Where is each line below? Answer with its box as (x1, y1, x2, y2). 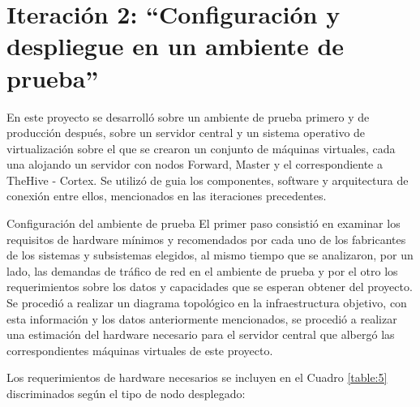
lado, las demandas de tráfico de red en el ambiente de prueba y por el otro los (6, 262, 398, 279)
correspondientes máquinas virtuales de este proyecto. (6, 341, 273, 358)
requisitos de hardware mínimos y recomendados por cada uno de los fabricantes (6, 230, 406, 247)
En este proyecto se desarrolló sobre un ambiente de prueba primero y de (6, 108, 370, 125)
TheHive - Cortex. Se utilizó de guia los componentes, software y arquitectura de (6, 171, 409, 188)
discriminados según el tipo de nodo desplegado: (6, 385, 246, 401)
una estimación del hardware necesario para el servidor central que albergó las (6, 326, 395, 343)
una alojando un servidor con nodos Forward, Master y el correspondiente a (6, 156, 383, 173)
